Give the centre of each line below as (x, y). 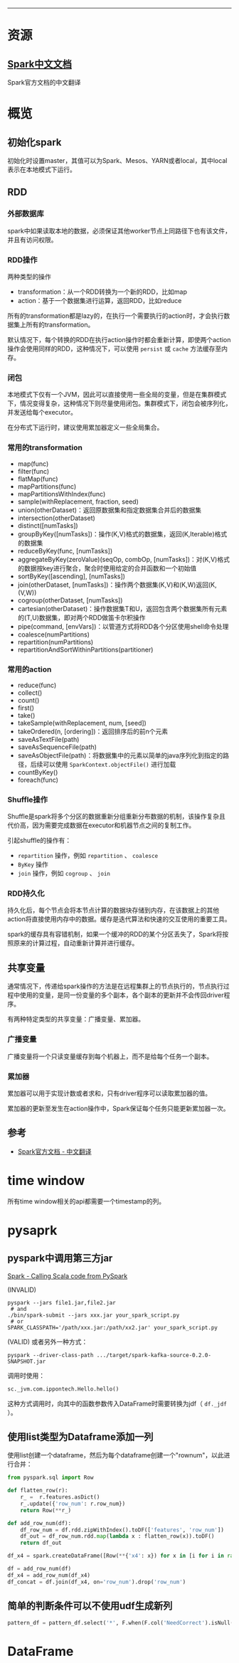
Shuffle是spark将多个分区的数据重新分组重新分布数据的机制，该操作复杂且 (117, 817)
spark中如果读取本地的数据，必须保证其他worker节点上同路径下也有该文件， (119, 230)
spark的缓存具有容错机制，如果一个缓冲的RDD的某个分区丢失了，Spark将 (115, 934)
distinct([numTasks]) (48, 525)
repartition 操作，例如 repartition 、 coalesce (88, 856)
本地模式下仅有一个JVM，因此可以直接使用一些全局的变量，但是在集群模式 (117, 395)
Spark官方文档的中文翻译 (44, 82)
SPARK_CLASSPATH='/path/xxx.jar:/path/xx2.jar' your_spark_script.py (113, 1327)
